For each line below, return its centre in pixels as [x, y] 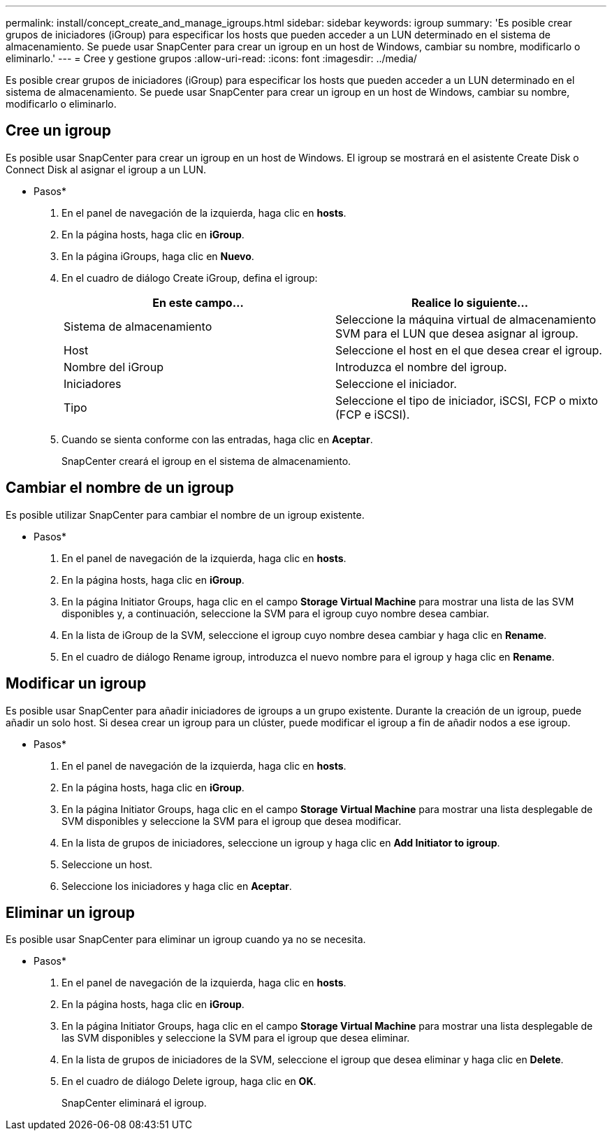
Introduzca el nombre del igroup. [421, 367]
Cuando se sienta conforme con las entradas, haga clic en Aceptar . [217, 439]
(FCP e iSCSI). [373, 414]
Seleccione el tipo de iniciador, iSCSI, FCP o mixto [467, 400]
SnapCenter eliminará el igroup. [134, 1103]
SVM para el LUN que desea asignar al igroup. [457, 333]
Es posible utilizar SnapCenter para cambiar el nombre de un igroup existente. [185, 515]
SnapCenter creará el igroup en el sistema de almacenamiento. [206, 461]
